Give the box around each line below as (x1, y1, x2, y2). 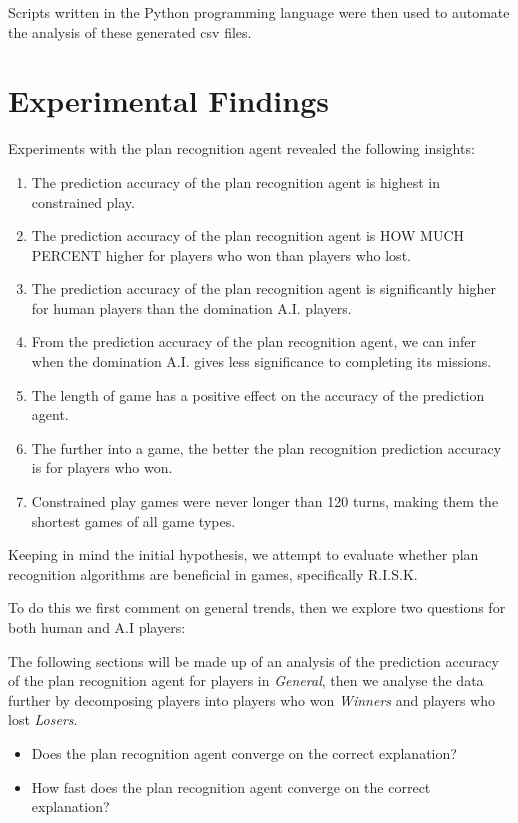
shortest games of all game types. (31, 510, 236, 531)
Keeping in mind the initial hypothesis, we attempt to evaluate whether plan (8, 544, 479, 565)
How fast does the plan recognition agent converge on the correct (31, 776, 431, 797)
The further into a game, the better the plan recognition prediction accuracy (31, 437, 502, 458)
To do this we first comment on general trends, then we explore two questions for (8, 597, 506, 618)
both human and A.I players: (8, 617, 186, 637)
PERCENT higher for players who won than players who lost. (31, 244, 411, 265)
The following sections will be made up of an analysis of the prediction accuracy (8, 650, 499, 671)
